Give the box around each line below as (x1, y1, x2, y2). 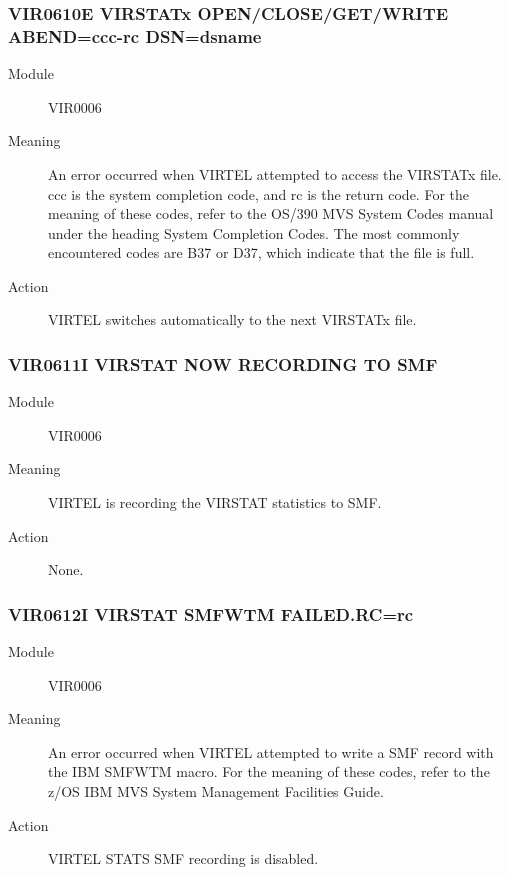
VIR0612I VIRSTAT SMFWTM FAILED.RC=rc (8, 601, 414, 626)
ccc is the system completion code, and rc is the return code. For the (48, 183, 469, 204)
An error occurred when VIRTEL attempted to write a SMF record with (48, 741, 494, 762)
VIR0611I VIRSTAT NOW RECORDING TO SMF (8, 352, 438, 376)
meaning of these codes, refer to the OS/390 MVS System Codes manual (48, 203, 494, 224)
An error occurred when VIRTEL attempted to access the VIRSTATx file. (48, 163, 502, 184)
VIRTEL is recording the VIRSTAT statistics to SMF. (48, 492, 382, 513)
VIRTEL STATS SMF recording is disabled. (48, 848, 319, 869)
